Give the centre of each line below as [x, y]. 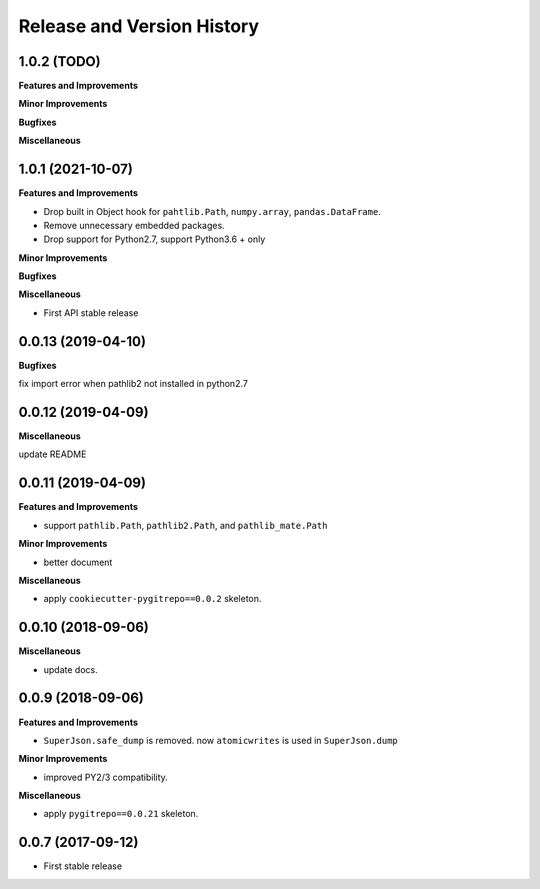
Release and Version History [139, 26]
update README [52, 454]
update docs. [71, 669]
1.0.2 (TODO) [59, 61]
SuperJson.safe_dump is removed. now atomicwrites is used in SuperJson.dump [221, 740]
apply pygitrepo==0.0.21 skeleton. [121, 814]
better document [78, 562]
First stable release [83, 866]
